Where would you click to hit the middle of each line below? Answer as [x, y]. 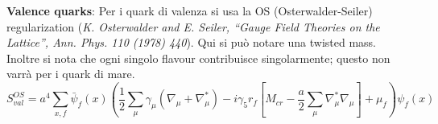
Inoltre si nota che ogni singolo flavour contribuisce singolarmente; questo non [198, 58]
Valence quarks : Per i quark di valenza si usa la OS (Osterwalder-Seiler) [190, 10]
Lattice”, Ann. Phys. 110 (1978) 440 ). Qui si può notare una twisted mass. [192, 42]
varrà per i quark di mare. [71, 74]
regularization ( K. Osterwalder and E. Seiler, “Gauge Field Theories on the [193, 26]
